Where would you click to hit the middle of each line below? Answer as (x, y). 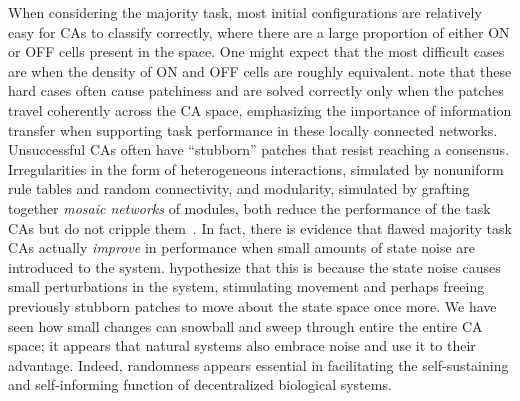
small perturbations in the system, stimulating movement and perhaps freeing (246, 286)
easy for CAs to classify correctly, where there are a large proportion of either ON (259, 31)
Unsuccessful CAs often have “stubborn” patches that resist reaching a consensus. (259, 149)
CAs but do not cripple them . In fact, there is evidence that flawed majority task (260, 227)
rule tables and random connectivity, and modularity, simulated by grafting (239, 188)
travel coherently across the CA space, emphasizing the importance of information (260, 109)
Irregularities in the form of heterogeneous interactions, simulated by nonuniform (256, 168)
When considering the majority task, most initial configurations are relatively (245, 12)
